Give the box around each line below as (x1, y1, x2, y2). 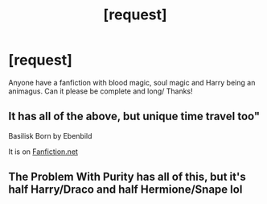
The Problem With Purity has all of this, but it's (8, 170, 247, 184)
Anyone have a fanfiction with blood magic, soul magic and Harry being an (8, 77, 256, 87)
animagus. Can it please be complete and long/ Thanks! (8, 86, 193, 96)
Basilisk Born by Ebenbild (8, 131, 92, 140)
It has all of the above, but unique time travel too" (8, 110, 261, 123)
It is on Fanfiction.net (8, 147, 79, 156)
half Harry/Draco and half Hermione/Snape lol (8, 183, 243, 197)
